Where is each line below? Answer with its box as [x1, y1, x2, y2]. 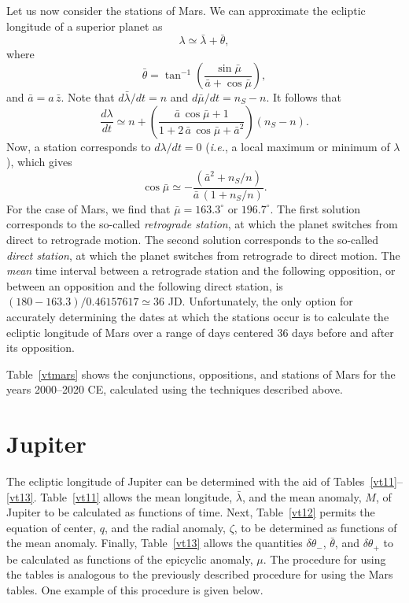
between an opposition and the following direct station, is [6, 277, 283, 294]
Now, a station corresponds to [6, 138, 151, 154]
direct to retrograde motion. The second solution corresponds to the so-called [6, 231, 379, 247]
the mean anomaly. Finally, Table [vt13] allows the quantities [6, 535, 303, 551]
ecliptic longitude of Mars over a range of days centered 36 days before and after [6, 324, 394, 340]
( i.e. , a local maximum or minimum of [205, 138, 390, 154]
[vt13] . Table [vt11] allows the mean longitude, [6, 488, 233, 505]
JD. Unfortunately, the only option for [168, 293, 353, 309]
